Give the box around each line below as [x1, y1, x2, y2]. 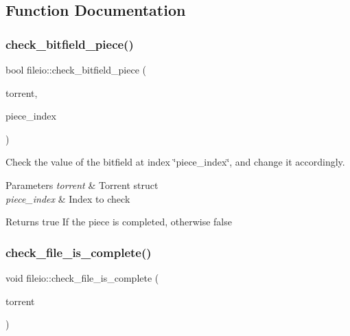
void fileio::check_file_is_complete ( [5, 270, 159, 284]
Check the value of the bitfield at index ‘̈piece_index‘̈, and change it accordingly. [5, 155, 345, 169]
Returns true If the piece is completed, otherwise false [5, 214, 232, 229]
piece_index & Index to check [5, 191, 130, 205]
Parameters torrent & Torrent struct [5, 177, 159, 192]
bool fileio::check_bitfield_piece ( [5, 63, 146, 76]
